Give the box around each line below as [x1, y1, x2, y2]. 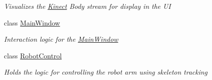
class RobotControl [4, 50, 62, 60]
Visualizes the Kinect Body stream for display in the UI [4, 1, 171, 11]
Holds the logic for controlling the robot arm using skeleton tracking [4, 67, 208, 77]
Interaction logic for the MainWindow [4, 34, 118, 44]
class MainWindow [4, 17, 60, 27]
